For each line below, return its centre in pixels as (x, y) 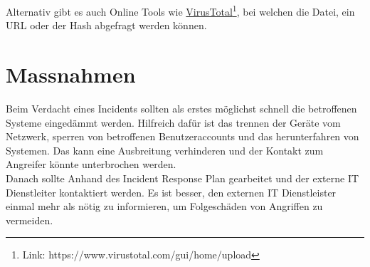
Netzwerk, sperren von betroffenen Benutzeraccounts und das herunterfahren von (183, 136)
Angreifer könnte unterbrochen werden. (91, 164)
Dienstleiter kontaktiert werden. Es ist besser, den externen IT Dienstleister (171, 192)
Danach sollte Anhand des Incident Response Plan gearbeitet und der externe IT (183, 178)
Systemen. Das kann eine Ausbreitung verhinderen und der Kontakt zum (165, 150)
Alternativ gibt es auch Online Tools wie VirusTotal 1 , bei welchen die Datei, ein (180, 10)
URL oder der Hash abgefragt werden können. (106, 25)
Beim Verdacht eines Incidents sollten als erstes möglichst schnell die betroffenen (181, 108)
